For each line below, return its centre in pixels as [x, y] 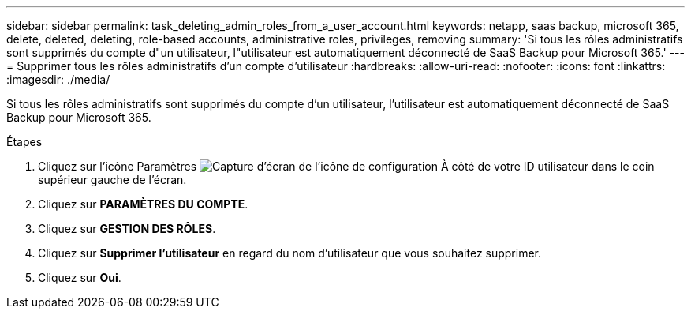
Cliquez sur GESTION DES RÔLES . [127, 229]
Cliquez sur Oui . [80, 277]
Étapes [24, 142]
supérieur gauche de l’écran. [112, 180]
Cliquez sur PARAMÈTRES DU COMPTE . [143, 204]
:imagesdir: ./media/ [58, 79]
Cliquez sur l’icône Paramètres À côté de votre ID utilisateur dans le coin [346, 166]
